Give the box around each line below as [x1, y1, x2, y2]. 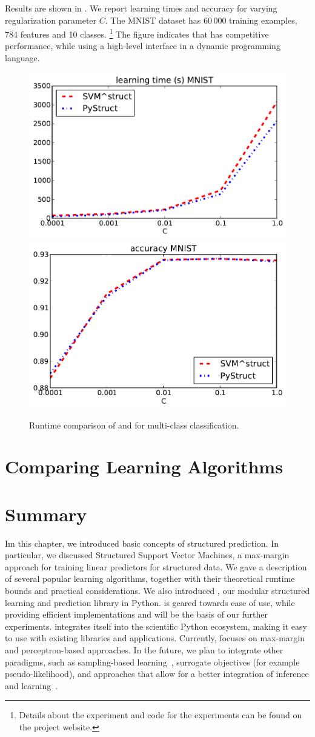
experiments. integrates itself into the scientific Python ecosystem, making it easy [5, 619, 307, 632]
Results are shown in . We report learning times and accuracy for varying [5, 2, 277, 14]
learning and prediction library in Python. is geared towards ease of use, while [5, 596, 295, 609]
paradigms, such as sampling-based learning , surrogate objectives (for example [5, 655, 300, 668]
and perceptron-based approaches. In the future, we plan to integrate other [5, 643, 283, 656]
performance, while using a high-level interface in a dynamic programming [5, 39, 280, 52]
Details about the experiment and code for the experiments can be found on [19, 709, 302, 721]
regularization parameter [5, 13, 97, 26]
